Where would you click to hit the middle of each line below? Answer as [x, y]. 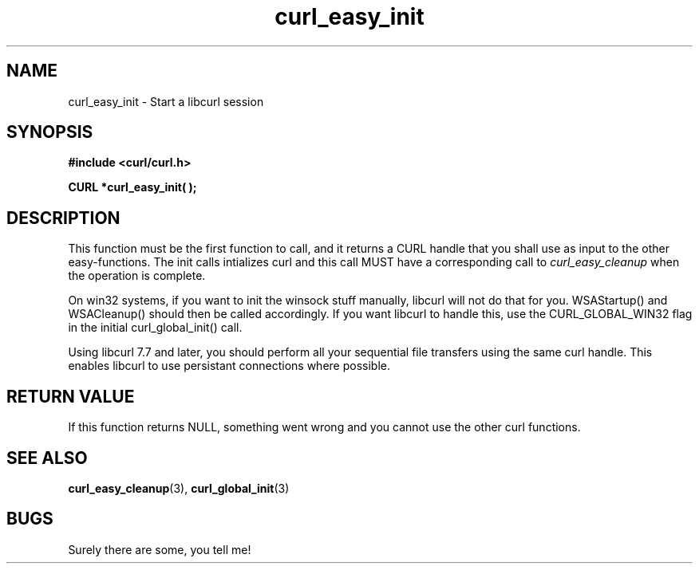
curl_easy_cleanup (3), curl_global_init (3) [179, 488]
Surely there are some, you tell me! [160, 549]
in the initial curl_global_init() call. [155, 328]
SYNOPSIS [50, 132]
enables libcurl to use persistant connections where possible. [229, 366]
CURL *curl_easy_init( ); [132, 187]
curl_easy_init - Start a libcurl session [166, 101]
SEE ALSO [47, 458]
